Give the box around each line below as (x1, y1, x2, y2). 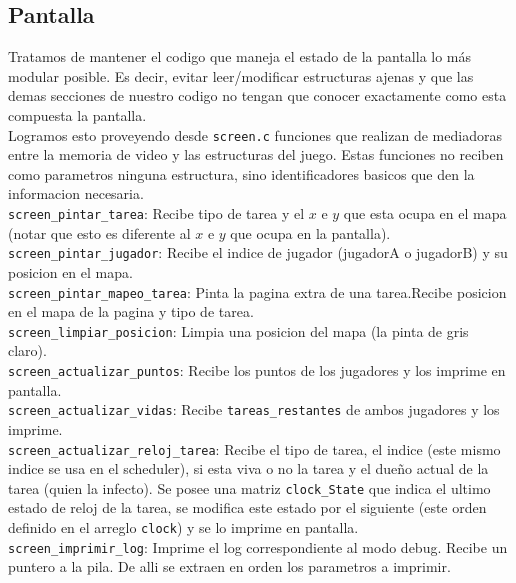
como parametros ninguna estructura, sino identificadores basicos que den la (8, 163, 475, 184)
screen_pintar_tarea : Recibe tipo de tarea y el (8, 203, 305, 224)
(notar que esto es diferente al (8, 222, 191, 243)
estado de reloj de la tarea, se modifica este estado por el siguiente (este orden (8, 497, 487, 518)
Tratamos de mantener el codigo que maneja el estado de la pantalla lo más (8, 46, 472, 67)
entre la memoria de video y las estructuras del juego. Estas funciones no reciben (8, 144, 504, 165)
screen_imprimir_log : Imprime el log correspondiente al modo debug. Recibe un (8, 536, 508, 557)
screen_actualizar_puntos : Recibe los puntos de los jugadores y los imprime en (8, 360, 506, 381)
